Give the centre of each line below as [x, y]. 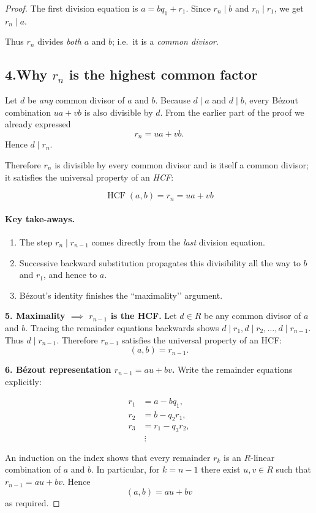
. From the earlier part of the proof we [232, 112]
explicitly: [23, 381]
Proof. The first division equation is [72, 8]
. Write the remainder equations [232, 369]
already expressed [38, 124]
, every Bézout [271, 100]
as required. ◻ [32, 502]
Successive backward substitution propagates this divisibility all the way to [160, 262]
